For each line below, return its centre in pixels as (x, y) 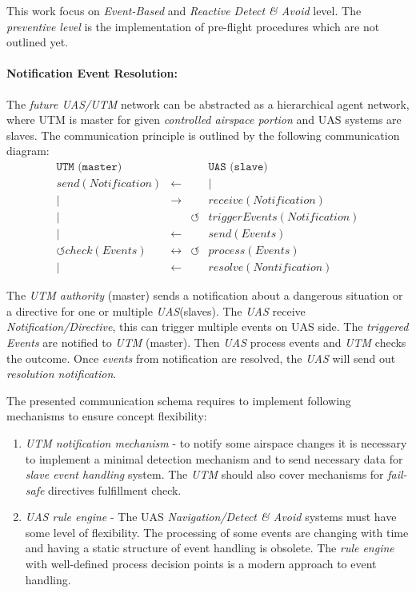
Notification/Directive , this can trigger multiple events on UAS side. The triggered (208, 326)
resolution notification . (62, 374)
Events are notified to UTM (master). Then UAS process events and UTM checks (206, 342)
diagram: (28, 151)
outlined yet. (38, 42)
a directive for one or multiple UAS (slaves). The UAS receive (156, 310)
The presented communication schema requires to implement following (179, 400)
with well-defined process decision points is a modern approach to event (201, 564)
